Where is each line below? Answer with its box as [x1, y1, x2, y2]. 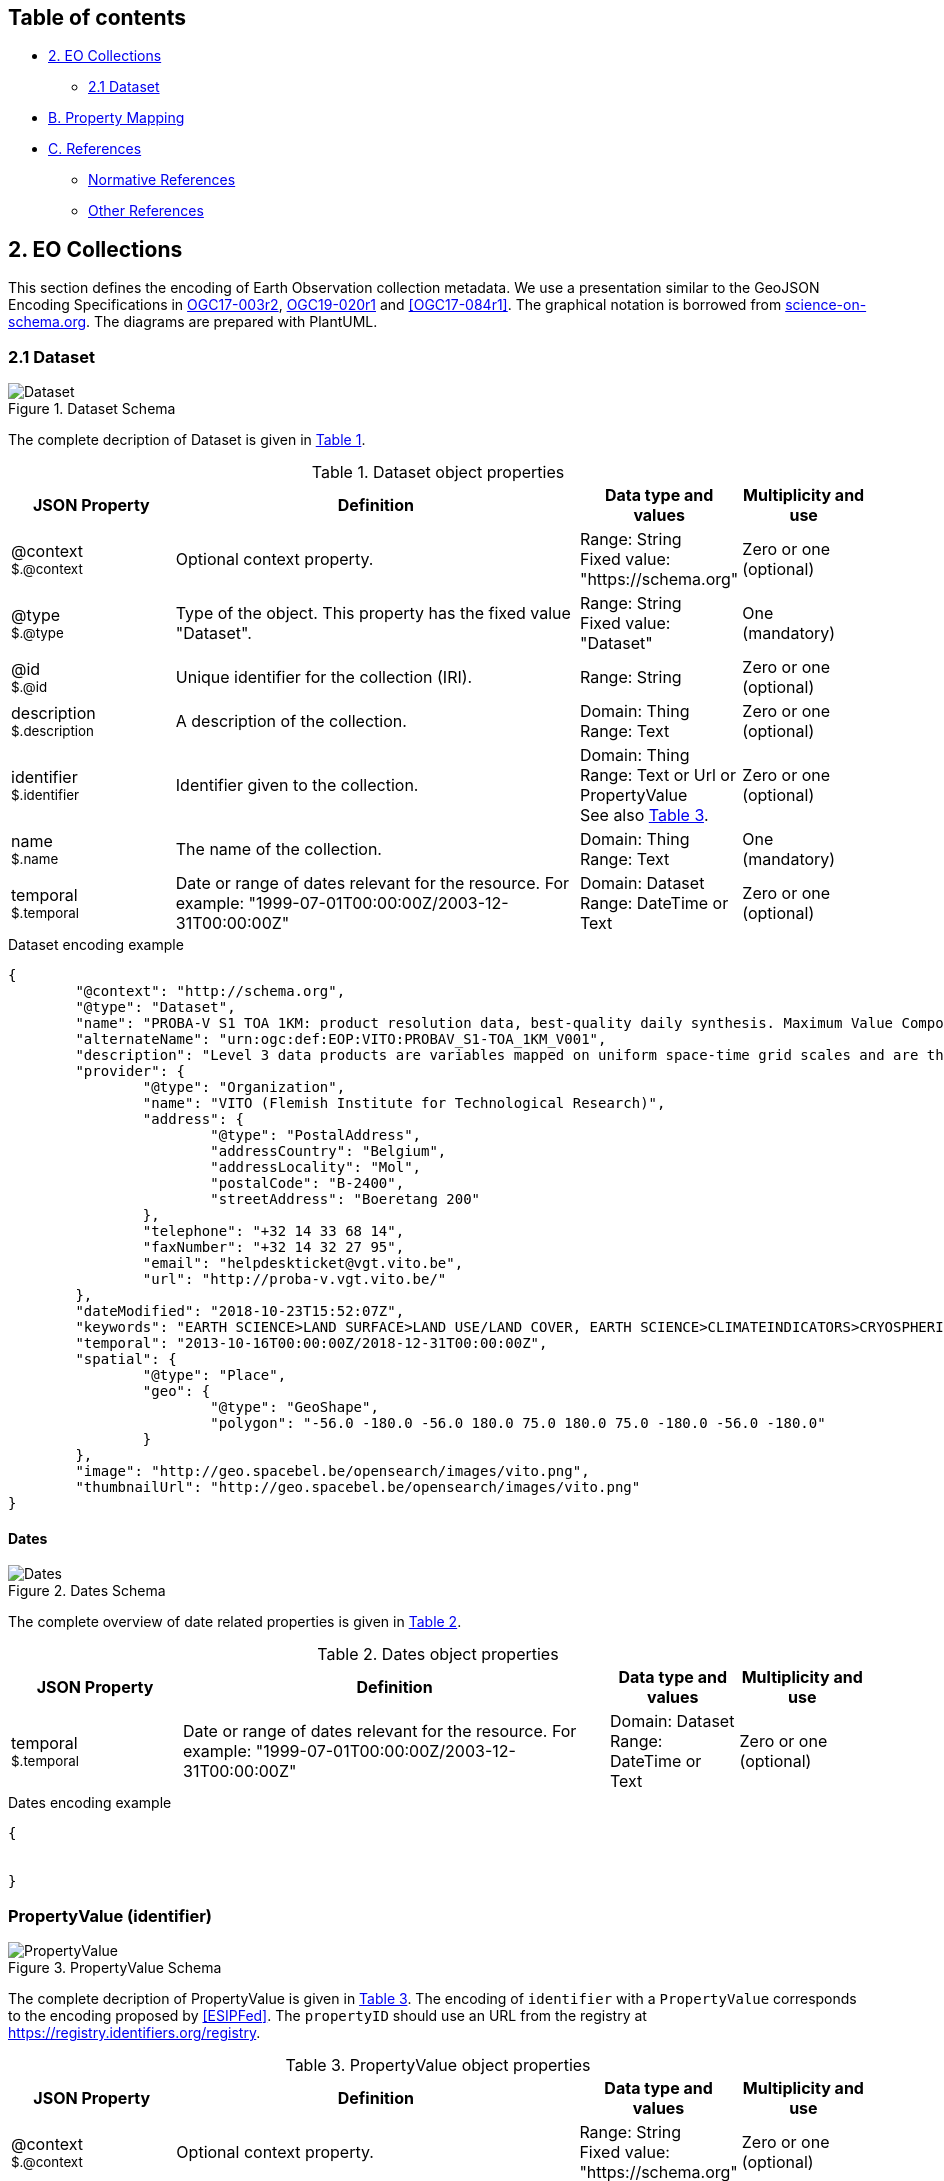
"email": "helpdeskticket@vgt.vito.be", [142, 1255, 464, 1272]
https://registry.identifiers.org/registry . [8, 2023, 261, 2041]
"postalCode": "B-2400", [210, 1175, 405, 1192]
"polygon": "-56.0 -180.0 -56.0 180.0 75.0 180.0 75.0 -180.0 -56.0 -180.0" [210, 1415, 826, 1432]
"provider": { [75, 1063, 186, 1080]
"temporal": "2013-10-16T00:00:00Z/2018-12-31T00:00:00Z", [75, 1335, 548, 1352]
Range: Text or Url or [579, 765, 736, 786]
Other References [88, 202, 204, 220]
